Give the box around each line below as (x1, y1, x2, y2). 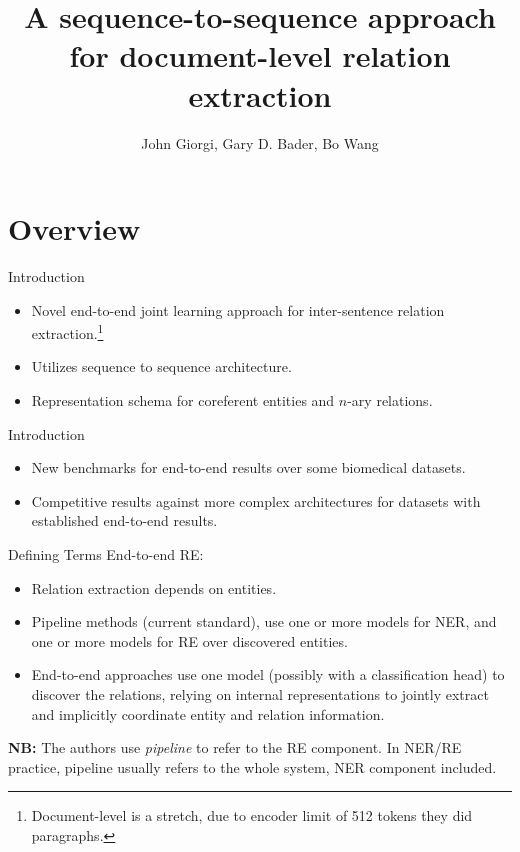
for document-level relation (69, 35, 451, 76)
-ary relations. (347, 390, 433, 411)
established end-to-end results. (31, 510, 218, 531)
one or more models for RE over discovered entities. (31, 630, 348, 651)
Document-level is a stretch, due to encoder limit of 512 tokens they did (31, 805, 473, 826)
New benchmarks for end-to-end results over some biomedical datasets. (31, 457, 466, 478)
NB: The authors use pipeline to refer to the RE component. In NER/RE (8, 737, 462, 758)
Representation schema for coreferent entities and (31, 390, 335, 411)
